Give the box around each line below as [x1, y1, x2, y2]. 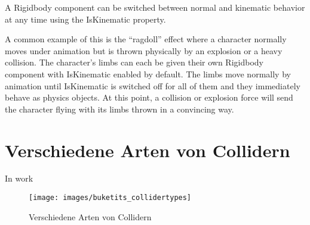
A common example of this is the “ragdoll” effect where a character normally [5, 33, 287, 45]
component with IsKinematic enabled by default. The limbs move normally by [5, 67, 291, 80]
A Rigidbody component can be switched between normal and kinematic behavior [5, 1, 305, 13]
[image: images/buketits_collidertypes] [29, 193, 192, 202]
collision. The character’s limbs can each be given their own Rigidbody [5, 56, 263, 68]
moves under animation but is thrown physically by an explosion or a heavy [5, 44, 283, 57]
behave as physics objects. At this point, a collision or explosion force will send [5, 91, 293, 104]
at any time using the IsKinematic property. [5, 12, 166, 25]
